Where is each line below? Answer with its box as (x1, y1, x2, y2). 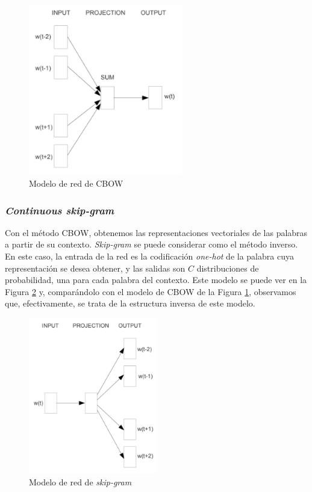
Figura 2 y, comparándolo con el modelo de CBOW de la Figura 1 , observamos (5, 285, 296, 297)
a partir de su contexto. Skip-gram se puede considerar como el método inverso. (5, 238, 298, 251)
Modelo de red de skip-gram (29, 476, 132, 488)
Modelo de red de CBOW (29, 177, 123, 190)
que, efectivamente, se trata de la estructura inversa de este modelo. (5, 297, 255, 310)
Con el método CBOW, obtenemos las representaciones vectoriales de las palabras (5, 226, 308, 238)
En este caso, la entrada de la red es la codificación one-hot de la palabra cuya (5, 250, 294, 263)
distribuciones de (196, 261, 259, 274)
